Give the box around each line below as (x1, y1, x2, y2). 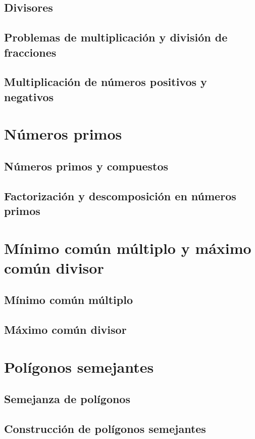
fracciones (4, 44, 57, 60)
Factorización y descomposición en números (4, 188, 236, 203)
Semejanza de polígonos (4, 391, 130, 407)
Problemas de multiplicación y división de (4, 29, 228, 45)
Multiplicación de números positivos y (4, 74, 207, 90)
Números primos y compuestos (4, 158, 169, 173)
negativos (4, 89, 54, 104)
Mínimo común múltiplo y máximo (4, 237, 251, 258)
